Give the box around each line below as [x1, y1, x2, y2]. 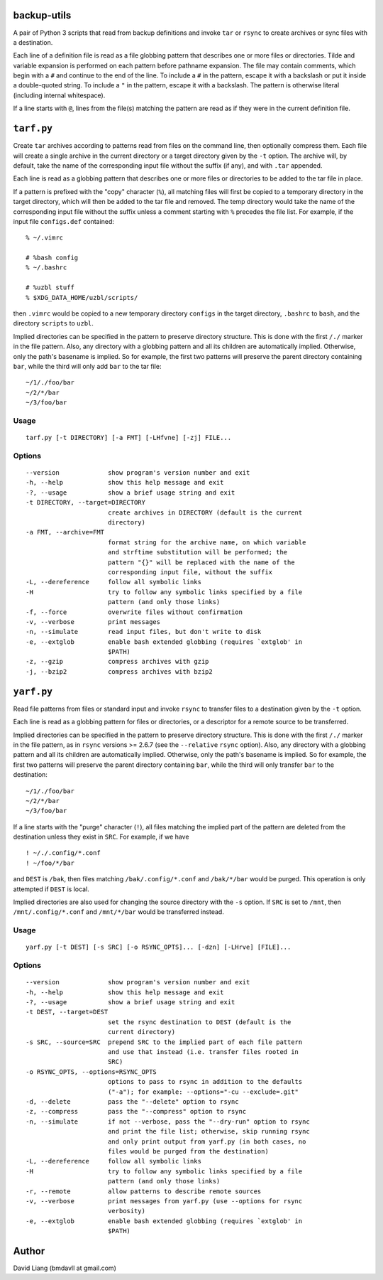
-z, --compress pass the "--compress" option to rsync [26, 1107, 247, 1116]
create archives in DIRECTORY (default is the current [107, 508, 303, 517]
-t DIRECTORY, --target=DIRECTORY [26, 498, 145, 507]
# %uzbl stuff [26, 284, 74, 291]
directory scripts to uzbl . [13, 319, 94, 328]
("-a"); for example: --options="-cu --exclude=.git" [107, 1087, 299, 1096]
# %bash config [26, 254, 79, 262]
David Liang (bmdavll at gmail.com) [13, 1264, 116, 1272]
